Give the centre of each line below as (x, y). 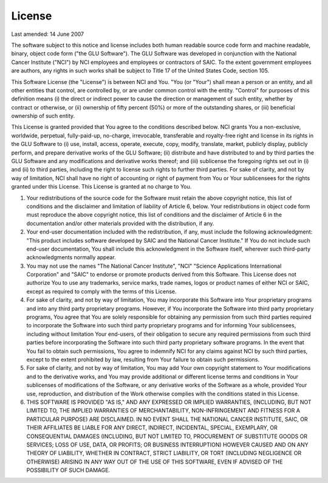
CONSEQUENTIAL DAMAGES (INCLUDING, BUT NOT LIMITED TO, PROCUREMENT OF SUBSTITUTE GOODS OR (167, 436)
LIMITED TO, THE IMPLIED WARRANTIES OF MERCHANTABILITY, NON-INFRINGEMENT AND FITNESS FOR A (163, 411)
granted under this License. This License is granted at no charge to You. (101, 187)
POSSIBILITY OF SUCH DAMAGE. (68, 470)
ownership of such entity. (43, 116)
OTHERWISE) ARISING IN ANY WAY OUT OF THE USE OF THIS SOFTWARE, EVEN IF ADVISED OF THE (155, 462)
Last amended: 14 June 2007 (48, 34)
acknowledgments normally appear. (71, 257)
